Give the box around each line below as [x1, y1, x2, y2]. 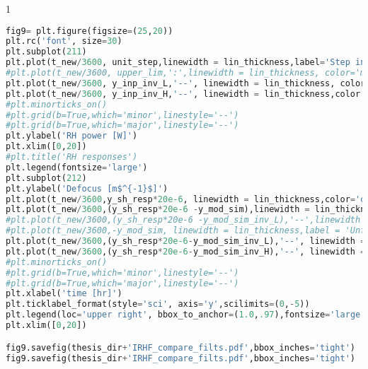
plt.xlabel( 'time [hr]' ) [6, 288, 122, 299]
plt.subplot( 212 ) [6, 172, 87, 183]
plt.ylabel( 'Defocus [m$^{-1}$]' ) [6, 183, 168, 194]
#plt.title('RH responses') [6, 152, 138, 163]
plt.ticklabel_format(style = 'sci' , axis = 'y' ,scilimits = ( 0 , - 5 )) [6, 299, 310, 310]
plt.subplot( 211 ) [6, 47, 87, 57]
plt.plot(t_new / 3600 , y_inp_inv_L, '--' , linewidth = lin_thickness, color [6, 78, 366, 88]
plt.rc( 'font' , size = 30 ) [6, 36, 122, 47]
